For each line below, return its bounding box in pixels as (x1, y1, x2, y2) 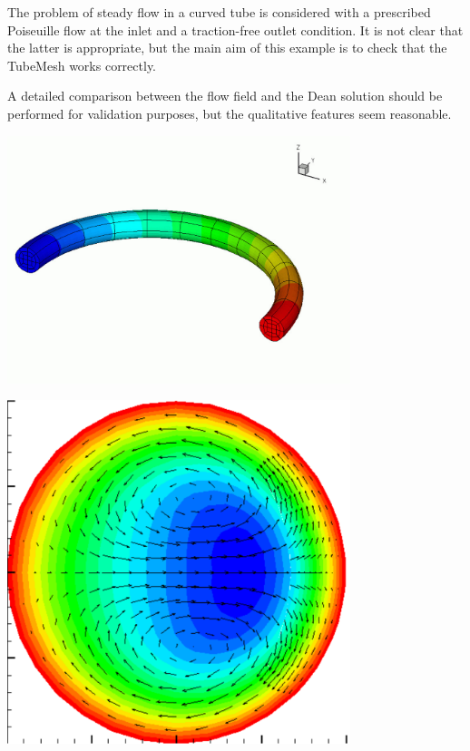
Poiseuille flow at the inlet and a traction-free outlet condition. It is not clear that (7, 20, 464, 39)
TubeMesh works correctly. (7, 55, 157, 74)
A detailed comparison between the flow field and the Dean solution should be (7, 86, 443, 105)
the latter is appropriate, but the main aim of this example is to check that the (7, 38, 447, 57)
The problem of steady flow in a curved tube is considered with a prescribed (7, 3, 431, 21)
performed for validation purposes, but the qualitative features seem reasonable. (7, 103, 452, 122)
